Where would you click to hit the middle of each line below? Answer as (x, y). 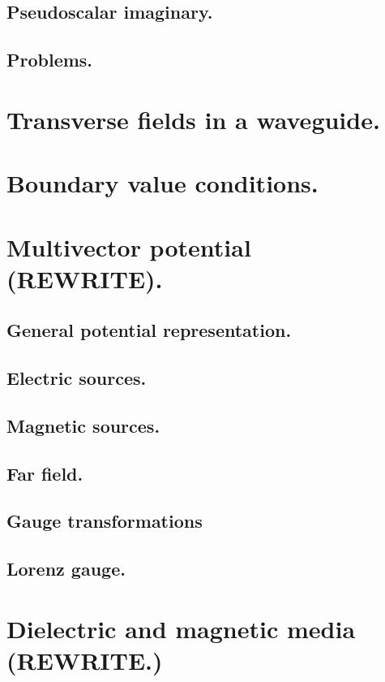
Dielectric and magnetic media (181, 628)
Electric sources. (77, 378)
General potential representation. (149, 330)
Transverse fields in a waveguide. (193, 119)
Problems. (50, 60)
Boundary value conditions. (163, 183)
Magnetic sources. (83, 425)
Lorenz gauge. (66, 569)
